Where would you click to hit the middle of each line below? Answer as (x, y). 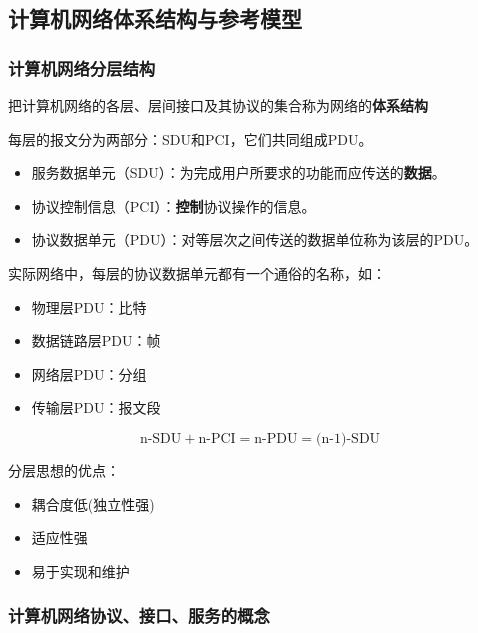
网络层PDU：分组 (89, 373)
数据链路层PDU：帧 (96, 340)
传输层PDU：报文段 (96, 407)
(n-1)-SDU (348, 438)
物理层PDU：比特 (89, 306)
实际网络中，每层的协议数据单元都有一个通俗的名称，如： (197, 272)
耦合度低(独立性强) (93, 503)
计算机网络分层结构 (82, 67)
